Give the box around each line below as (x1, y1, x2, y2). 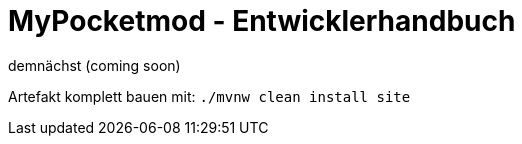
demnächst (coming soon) (8, 56, 181, 74)
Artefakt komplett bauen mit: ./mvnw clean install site (8, 87, 411, 105)
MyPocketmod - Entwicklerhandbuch (8, 4, 516, 38)
